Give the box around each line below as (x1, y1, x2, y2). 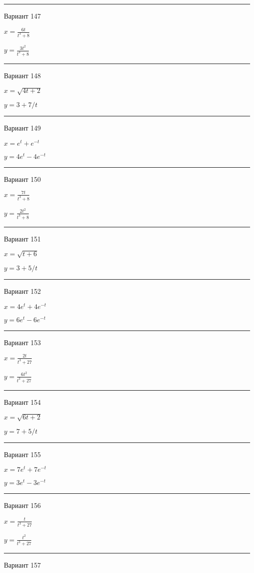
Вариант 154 (4, 397, 41, 407)
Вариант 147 (4, 11, 41, 21)
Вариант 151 (4, 233, 41, 243)
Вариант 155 (4, 449, 41, 459)
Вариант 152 (4, 286, 41, 296)
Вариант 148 (4, 70, 41, 80)
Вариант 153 (4, 337, 41, 347)
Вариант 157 (4, 560, 41, 570)
